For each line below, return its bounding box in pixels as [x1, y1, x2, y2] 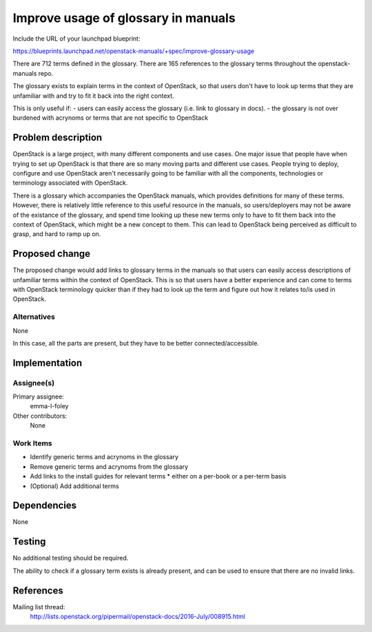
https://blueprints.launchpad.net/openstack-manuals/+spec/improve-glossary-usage [12, 47, 255, 55]
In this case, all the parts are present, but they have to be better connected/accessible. [12, 339, 260, 347]
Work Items [12, 439, 52, 448]
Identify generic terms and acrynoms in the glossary [30, 453, 179, 461]
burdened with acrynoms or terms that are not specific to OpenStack [12, 114, 209, 122]
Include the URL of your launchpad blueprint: [12, 34, 141, 43]
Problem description [12, 131, 103, 144]
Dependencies [12, 500, 77, 512]
